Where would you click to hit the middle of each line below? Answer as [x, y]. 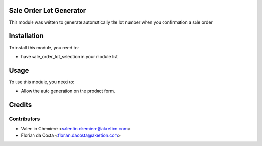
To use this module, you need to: [42, 82]
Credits [20, 105]
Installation [26, 36]
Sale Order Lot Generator [48, 10]
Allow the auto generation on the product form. [68, 91]
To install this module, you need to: [44, 48]
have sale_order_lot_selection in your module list [70, 56]
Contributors [25, 119]
